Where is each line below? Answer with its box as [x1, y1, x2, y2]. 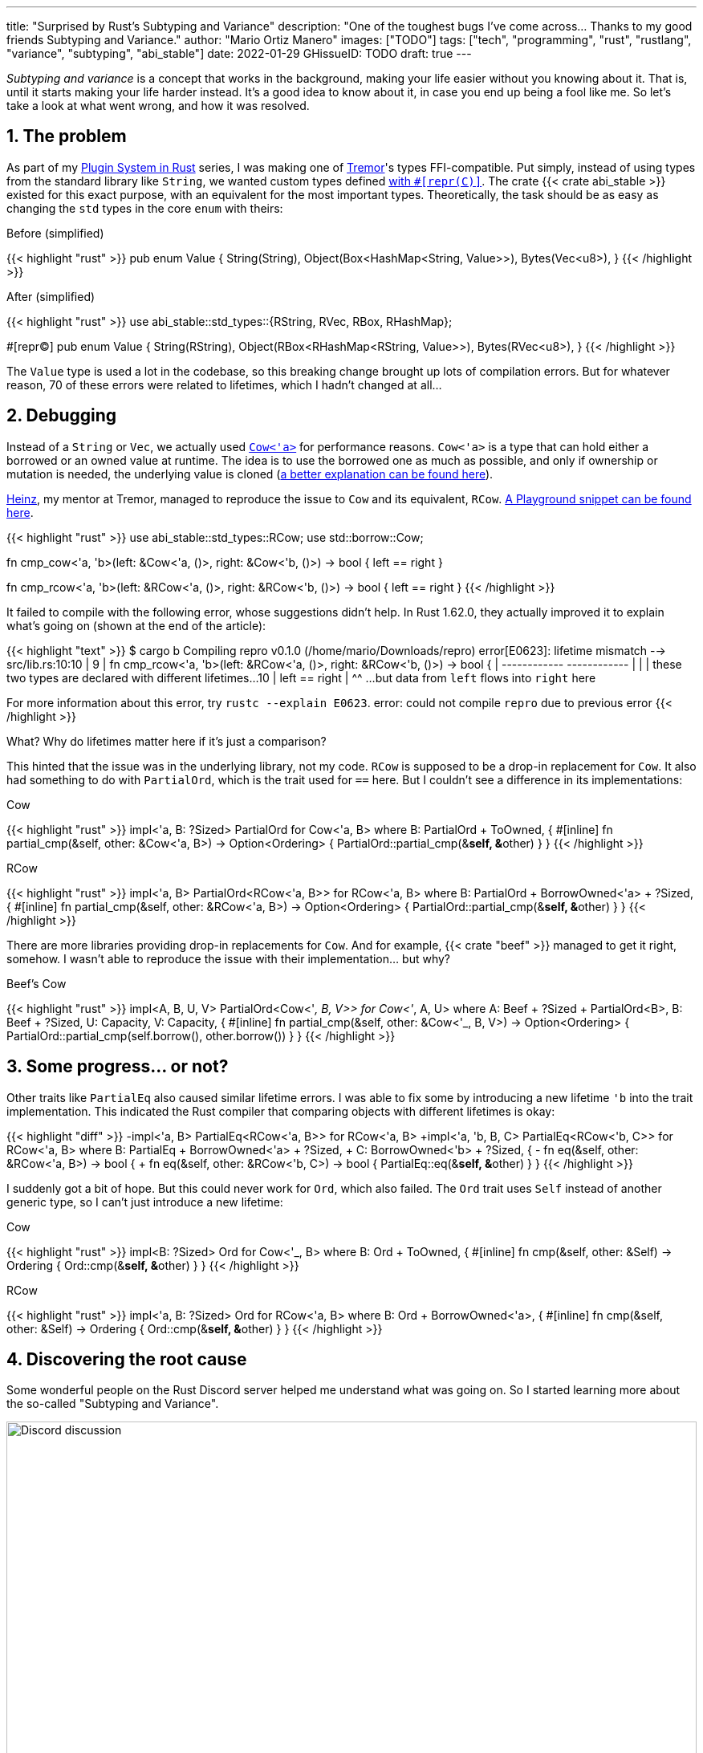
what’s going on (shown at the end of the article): [6, 618, 266, 632]
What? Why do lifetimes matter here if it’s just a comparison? [6, 734, 327, 748]
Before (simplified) [6, 226, 104, 240]
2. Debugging [6, 405, 117, 426]
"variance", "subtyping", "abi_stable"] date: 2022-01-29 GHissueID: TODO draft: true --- [6, 47, 472, 60]
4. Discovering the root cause [6, 1348, 247, 1369]
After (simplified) [6, 289, 95, 303]
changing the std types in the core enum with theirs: [6, 201, 283, 215]
